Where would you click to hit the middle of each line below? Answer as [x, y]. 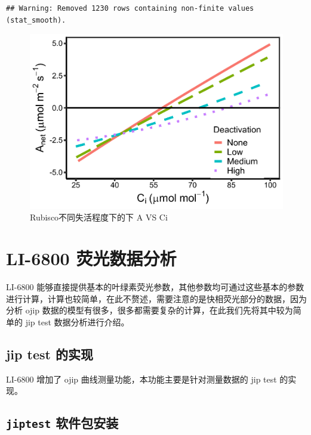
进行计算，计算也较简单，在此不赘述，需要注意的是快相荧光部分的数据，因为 [156, 298]
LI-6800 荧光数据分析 [91, 258]
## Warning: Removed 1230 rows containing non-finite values [130, 8]
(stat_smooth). [36, 20]
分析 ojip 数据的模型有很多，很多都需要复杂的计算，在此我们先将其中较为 [150, 310]
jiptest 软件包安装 [62, 423]
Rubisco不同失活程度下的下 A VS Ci [99, 217]
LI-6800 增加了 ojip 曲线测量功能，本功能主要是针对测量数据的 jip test [141, 379]
